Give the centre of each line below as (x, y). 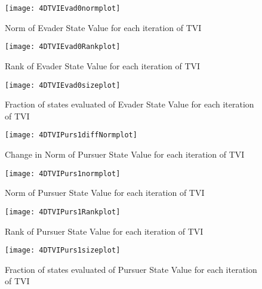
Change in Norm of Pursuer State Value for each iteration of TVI (125, 154)
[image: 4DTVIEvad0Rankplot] (63, 47)
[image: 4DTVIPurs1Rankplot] (63, 212)
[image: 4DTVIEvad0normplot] (63, 8)
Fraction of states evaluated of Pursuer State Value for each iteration (131, 269)
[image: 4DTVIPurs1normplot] (63, 173)
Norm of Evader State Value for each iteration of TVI (103, 27)
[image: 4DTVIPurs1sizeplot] (63, 250)
